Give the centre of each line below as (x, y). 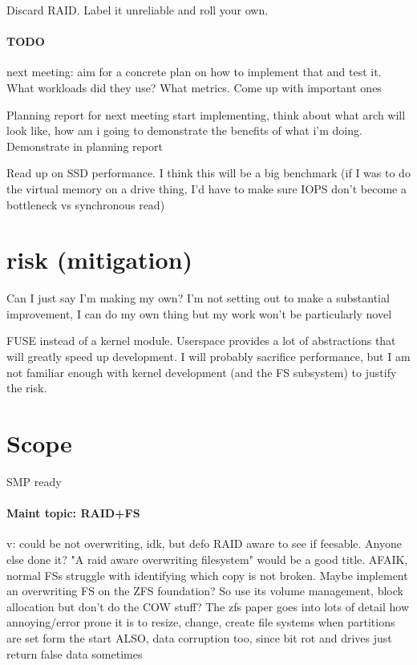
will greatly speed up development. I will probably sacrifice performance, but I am (208, 357)
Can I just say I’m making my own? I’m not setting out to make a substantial (198, 298)
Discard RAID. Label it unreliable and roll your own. (138, 10)
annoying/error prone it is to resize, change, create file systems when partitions (201, 622)
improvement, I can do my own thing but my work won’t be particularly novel (199, 313)
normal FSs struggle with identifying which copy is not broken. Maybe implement (207, 575)
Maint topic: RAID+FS (73, 513)
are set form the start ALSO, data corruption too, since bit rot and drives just (199, 637)
